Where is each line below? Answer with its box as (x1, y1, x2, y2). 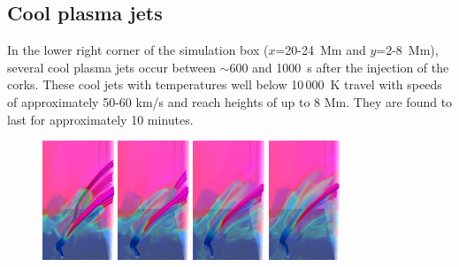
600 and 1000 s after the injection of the (229, 57, 449, 76)
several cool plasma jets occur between (7, 57, 216, 76)
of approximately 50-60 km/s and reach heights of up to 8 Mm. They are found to (7, 92, 453, 111)
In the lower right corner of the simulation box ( (7, 41, 269, 59)
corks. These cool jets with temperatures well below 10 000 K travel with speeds (7, 75, 442, 94)
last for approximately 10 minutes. (7, 110, 194, 128)
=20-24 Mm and (275, 41, 366, 59)
